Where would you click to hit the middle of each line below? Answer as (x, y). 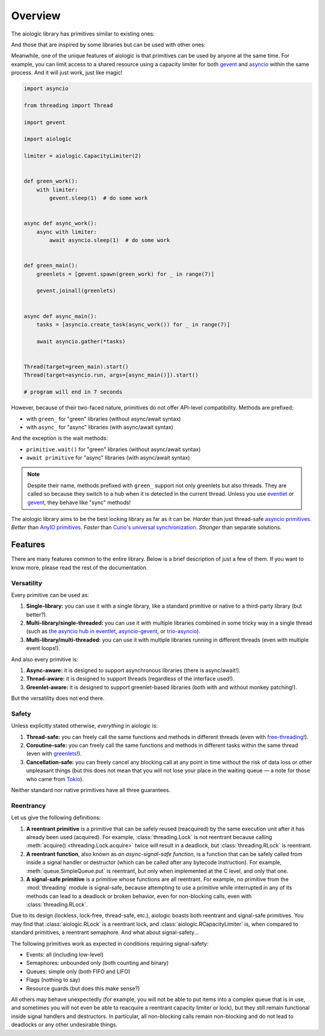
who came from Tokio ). (55, 779)
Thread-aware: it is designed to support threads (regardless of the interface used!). (130, 679)
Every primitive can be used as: (50, 595)
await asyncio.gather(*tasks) (81, 341)
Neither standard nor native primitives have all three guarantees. (91, 790)
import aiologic (48, 139)
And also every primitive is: (45, 659)
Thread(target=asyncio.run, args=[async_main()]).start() (111, 375)
